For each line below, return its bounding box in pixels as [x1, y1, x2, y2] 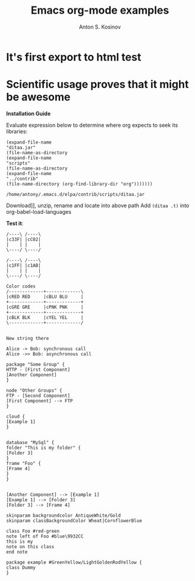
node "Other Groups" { [6, 388, 62, 393]
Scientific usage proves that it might [6, 78, 189, 91]
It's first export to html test [6, 50, 141, 64]
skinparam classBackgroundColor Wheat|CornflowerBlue [6, 517, 143, 524]
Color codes [6, 283, 36, 289]
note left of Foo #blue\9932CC [6, 533, 84, 539]
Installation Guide [6, 110, 51, 117]
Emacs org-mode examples [30, 4, 169, 17]
